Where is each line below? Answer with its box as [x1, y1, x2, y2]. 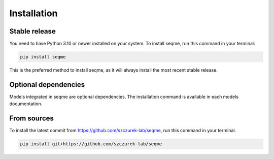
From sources [9, 114, 54, 123]
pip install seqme [20, 54, 66, 60]
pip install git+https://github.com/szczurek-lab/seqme [20, 141, 162, 147]
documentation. [9, 101, 43, 107]
